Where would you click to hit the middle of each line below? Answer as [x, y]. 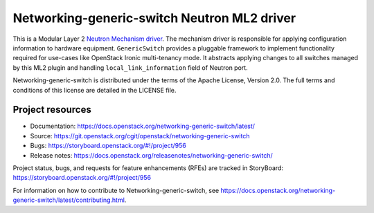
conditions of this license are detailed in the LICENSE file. [95, 90]
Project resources [52, 110]
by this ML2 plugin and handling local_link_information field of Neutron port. [131, 67]
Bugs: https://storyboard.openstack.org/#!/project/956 [108, 146]
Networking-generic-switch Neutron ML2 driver [154, 18]
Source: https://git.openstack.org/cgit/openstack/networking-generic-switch [140, 136]
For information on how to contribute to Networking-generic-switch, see [116, 190]
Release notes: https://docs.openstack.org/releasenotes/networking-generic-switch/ [151, 155]
